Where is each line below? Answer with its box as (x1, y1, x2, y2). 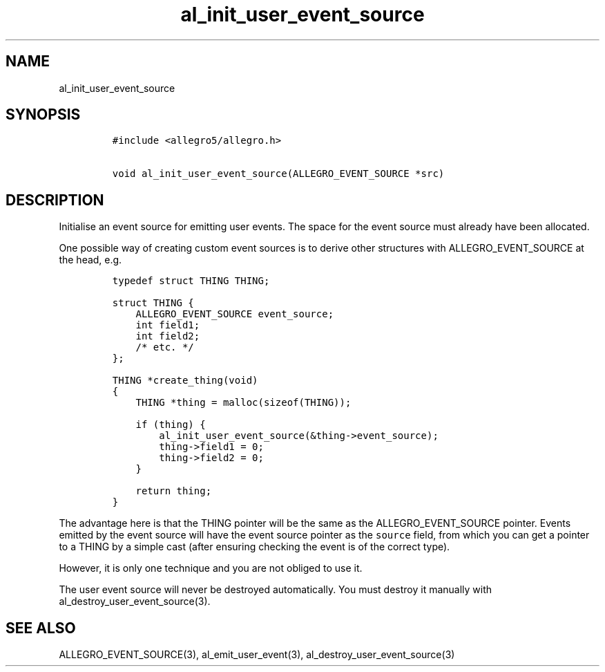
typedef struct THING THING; (112, 275, 270, 287)
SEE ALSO (6, 619, 76, 637)
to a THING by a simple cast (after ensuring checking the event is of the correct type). (59, 541, 450, 553)
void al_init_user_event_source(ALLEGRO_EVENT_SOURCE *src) (112, 168, 445, 180)
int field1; (135, 319, 200, 331)
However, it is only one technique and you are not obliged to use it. (59, 562, 363, 575)
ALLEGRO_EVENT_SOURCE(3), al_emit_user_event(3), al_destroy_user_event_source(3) (59, 648, 455, 661)
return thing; (135, 485, 212, 497)
